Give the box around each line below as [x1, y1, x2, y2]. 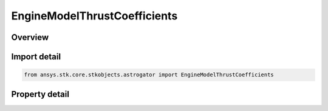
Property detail [11, 89, 70, 99]
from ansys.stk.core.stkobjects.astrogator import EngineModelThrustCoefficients [24, 72, 275, 78]
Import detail [11, 52, 61, 62]
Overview [11, 32, 49, 42]
